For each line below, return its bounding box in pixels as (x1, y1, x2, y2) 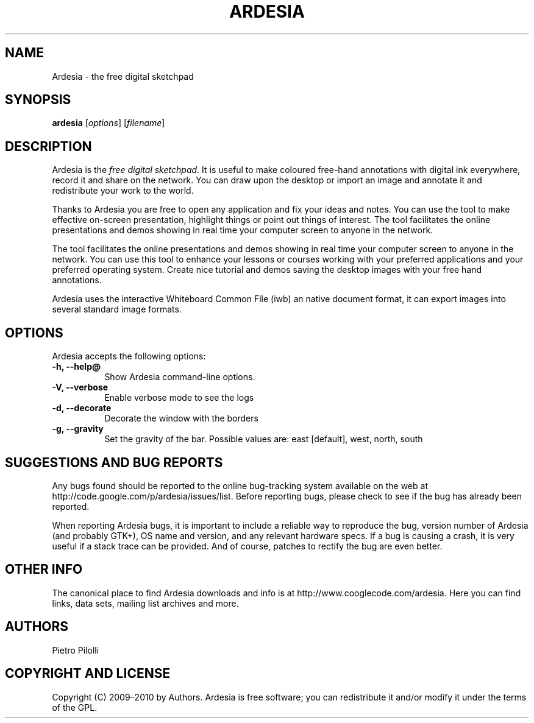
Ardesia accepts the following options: (52, 351, 206, 362)
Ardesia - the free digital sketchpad (52, 71, 194, 82)
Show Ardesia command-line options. (104, 372, 255, 383)
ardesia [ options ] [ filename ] (52, 118, 165, 129)
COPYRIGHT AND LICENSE (5, 666, 171, 682)
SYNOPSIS (5, 92, 71, 108)
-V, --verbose (52, 382, 109, 393)
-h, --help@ (52, 361, 101, 372)
